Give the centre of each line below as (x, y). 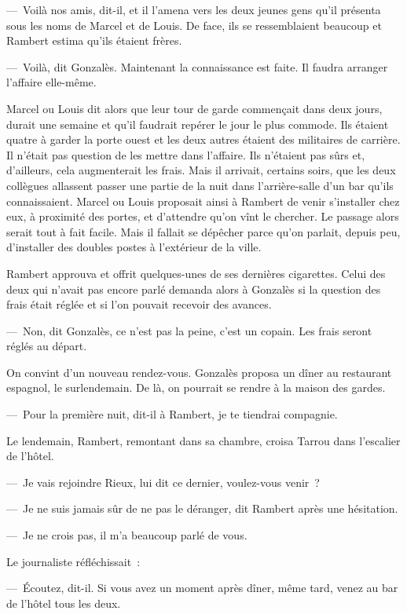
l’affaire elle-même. (51, 82)
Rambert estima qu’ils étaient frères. (94, 40)
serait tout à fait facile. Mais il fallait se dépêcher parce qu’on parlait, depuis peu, (203, 231)
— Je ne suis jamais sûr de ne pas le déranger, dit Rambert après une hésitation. (202, 508)
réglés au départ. (47, 346)
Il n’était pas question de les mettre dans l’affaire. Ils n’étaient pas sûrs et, (186, 154)
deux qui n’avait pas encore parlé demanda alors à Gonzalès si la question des (194, 289)
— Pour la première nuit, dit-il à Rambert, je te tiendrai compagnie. (172, 414)
